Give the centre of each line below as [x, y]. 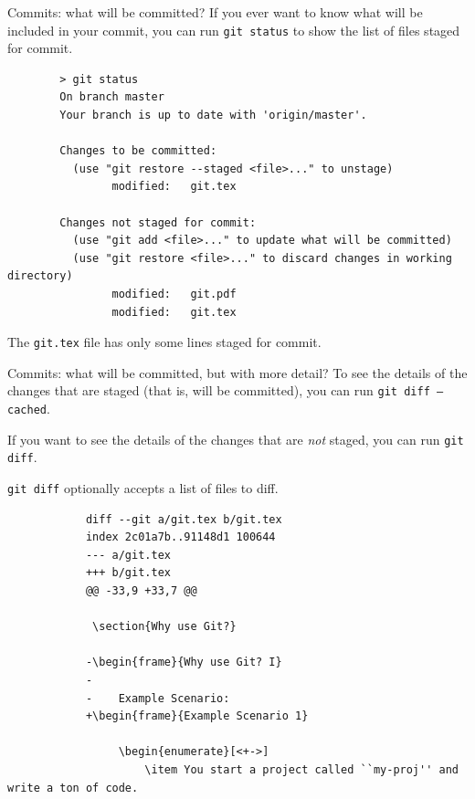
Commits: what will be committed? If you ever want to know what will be [215, 12]
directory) [40, 276]
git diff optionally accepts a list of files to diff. [143, 488]
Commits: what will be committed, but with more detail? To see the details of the [237, 372]
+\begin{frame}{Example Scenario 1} [197, 716]
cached [27, 410]
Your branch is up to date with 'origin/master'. [213, 116]
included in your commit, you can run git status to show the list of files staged [234, 30]
